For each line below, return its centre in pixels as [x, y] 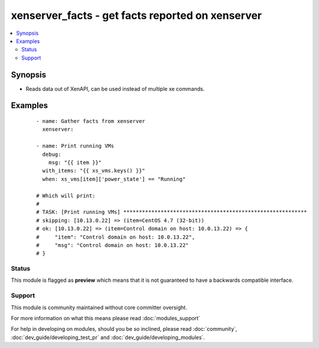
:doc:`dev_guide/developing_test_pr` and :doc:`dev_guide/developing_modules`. [108, 337]
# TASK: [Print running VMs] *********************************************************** [172, 212]
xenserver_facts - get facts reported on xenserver [136, 15]
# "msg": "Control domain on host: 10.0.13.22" [113, 245]
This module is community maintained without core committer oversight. [99, 307]
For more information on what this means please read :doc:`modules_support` [105, 318]
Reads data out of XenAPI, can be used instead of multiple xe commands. [115, 89]
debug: [52, 154]
